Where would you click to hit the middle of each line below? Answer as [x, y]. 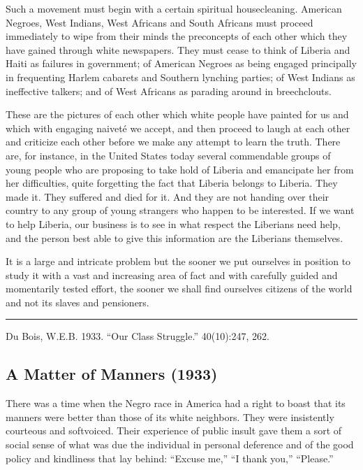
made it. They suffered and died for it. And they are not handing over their [168, 196]
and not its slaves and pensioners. [77, 302]
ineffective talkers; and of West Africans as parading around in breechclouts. [169, 91]
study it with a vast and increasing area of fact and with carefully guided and [172, 275]
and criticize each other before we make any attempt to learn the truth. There [173, 142]
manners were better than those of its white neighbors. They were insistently [170, 416]
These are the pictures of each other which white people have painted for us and [177, 114]
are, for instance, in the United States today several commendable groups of [168, 155]
